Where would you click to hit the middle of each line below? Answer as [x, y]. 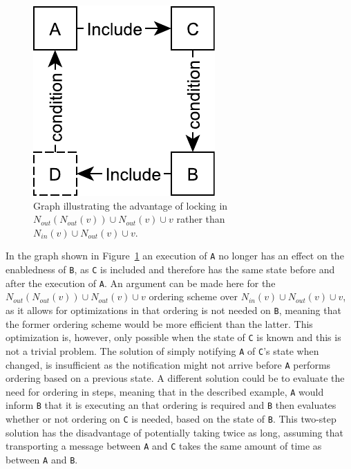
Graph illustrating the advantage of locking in [131, 205]
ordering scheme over [193, 296]
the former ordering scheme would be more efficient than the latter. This [159, 323]
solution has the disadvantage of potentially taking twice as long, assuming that [174, 432]
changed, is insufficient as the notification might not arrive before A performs [168, 364]
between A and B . [42, 459]
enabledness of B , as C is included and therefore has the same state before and [170, 269]
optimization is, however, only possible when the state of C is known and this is [173, 337]
